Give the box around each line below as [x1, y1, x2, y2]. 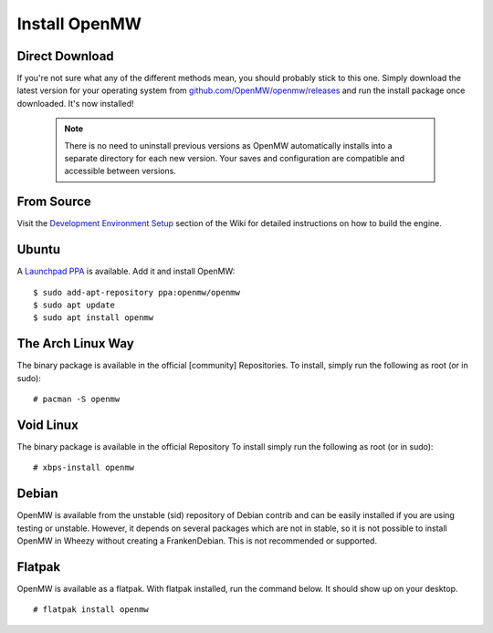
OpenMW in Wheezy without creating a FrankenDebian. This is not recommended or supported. [16, 535, 378, 546]
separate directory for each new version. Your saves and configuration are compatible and [64, 153, 405, 164]
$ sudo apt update [33, 300, 116, 310]
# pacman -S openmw [33, 394, 121, 405]
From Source [16, 194, 91, 210]
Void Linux [16, 417, 79, 432]
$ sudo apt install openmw [33, 313, 154, 323]
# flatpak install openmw [33, 605, 150, 615]
